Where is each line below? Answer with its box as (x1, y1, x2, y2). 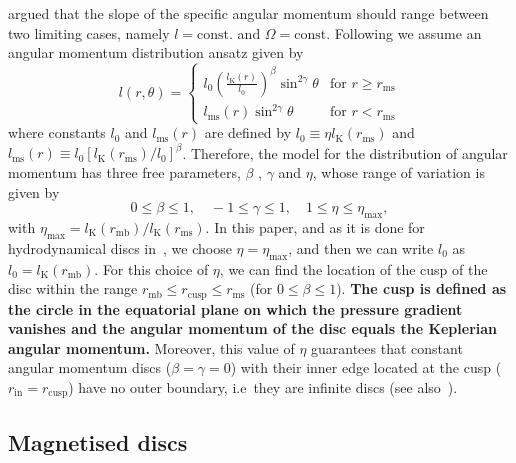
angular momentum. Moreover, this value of (8, 337, 295, 358)
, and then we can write (288, 237, 434, 258)
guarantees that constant (311, 337, 463, 358)
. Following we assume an (326, 22, 482, 43)
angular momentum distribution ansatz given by (8, 42, 304, 63)
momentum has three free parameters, (8, 162, 241, 183)
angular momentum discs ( (8, 357, 172, 378)
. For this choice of (94, 258, 209, 279)
